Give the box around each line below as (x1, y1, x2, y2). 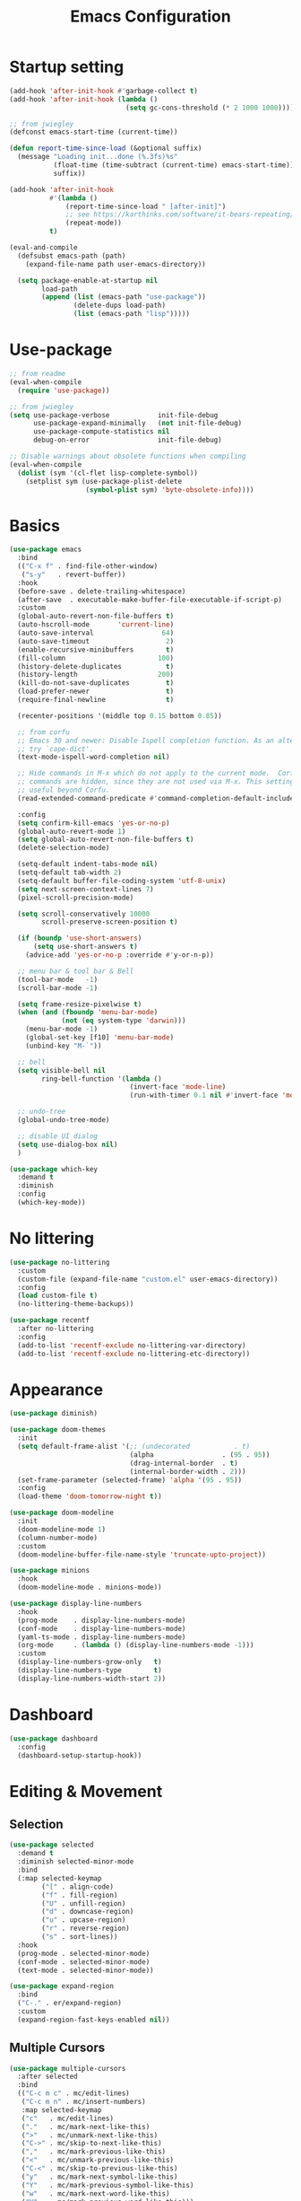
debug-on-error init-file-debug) (32, 435, 222, 445)
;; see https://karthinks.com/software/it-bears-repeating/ (65, 210, 295, 219)
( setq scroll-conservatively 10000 (17, 909, 150, 918)
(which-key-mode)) (17, 1198, 87, 1207)
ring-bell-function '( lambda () (41, 1074, 163, 1083)
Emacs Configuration (70, 6, 231, 27)
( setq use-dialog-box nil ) (17, 1140, 118, 1149)
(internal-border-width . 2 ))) (129, 1467, 246, 1476)
